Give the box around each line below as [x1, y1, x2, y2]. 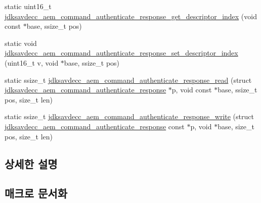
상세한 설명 [5, 156, 58, 171]
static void [5, 37, 37, 48]
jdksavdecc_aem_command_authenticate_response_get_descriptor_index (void [5, 11, 257, 21]
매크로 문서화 [5, 185, 67, 201]
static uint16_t [5, 1, 52, 11]
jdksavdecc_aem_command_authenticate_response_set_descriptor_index [5, 47, 238, 58]
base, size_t [217, 121, 254, 131]
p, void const [171, 84, 212, 95]
